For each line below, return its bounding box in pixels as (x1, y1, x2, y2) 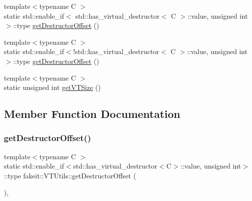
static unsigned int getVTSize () (4, 82, 101, 92)
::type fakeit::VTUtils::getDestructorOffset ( (4, 170, 136, 180)
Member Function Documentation (4, 106, 181, 121)
